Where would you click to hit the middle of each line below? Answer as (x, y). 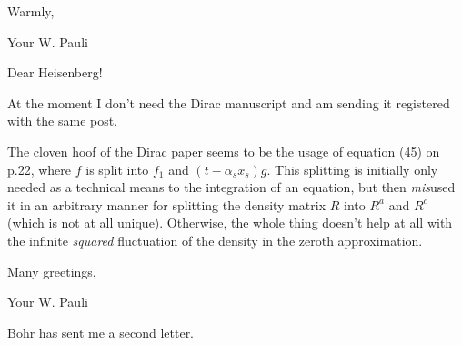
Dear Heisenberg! (55, 72)
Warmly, (31, 11)
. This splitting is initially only (352, 169)
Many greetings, (52, 271)
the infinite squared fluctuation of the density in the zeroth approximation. (215, 240)
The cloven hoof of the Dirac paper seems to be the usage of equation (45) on (224, 151)
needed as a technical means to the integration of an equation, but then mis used (231, 187)
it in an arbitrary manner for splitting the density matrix (167, 204)
